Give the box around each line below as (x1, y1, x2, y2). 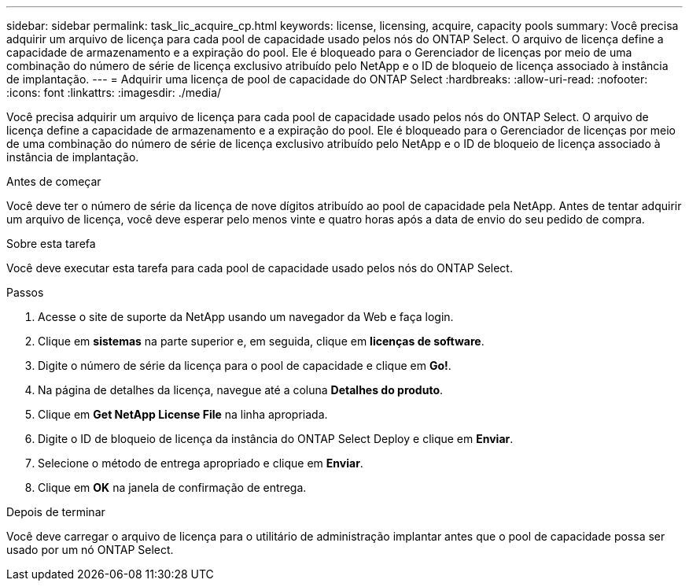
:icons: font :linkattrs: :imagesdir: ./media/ (6, 86, 222, 99)
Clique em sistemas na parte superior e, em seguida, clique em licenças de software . (38, 334, 485, 348)
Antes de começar (6, 175, 101, 188)
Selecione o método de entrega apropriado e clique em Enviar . (38, 456, 363, 470)
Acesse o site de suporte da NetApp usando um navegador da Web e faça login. (38, 310, 454, 323)
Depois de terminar (6, 505, 105, 519)
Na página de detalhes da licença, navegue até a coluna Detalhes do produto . (38, 383, 444, 397)
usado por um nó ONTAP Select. (6, 543, 174, 556)
